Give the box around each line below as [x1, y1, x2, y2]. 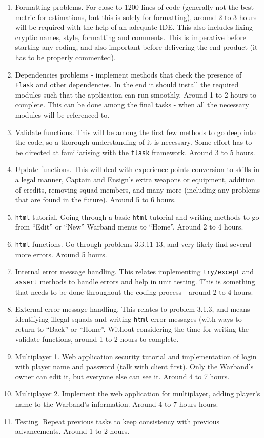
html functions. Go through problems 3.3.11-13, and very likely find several [15, 239, 252, 250]
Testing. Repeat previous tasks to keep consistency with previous [15, 415, 220, 426]
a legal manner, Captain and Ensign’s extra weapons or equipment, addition [15, 174, 255, 185]
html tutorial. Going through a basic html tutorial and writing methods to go [15, 211, 259, 222]
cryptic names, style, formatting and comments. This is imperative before [15, 31, 246, 42]
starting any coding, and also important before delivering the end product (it [15, 42, 258, 52]
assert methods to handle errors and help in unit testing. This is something [15, 276, 255, 287]
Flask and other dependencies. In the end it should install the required [15, 79, 239, 90]
